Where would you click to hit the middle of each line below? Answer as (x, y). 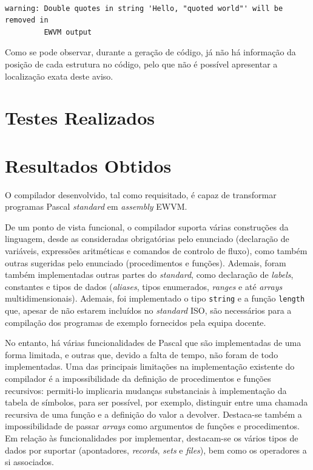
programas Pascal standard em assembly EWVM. (96, 206)
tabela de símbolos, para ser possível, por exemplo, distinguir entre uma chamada (156, 402)
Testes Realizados (80, 118)
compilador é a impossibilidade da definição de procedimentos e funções (138, 378)
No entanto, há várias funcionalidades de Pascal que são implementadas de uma (153, 343)
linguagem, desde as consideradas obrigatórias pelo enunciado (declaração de (147, 239)
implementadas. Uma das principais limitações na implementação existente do (150, 366)
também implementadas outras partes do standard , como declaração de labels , (149, 275)
